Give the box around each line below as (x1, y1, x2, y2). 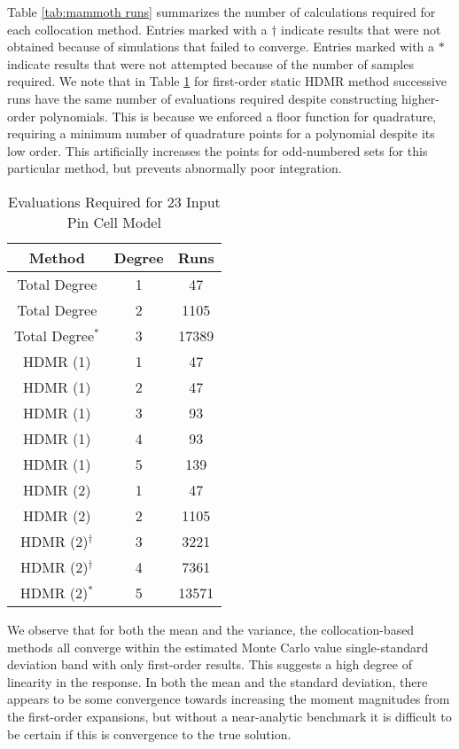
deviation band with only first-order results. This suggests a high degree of (7, 655, 412, 674)
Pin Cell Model (66, 211, 161, 232)
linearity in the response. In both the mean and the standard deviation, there (7, 672, 428, 690)
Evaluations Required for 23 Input (7, 191, 221, 212)
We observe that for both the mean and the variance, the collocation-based (7, 620, 415, 638)
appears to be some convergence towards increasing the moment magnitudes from (7, 690, 450, 708)
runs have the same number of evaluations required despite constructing (7, 89, 398, 107)
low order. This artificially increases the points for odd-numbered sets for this (7, 141, 428, 160)
